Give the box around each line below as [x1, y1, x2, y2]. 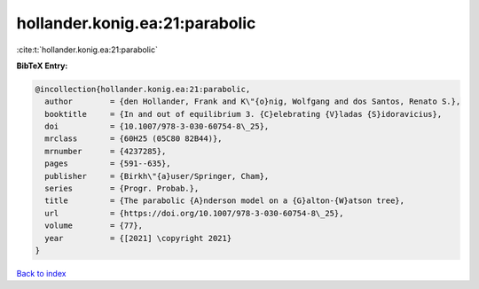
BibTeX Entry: [16, 60, 68, 71]
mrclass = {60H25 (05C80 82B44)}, [44, 134, 223, 144]
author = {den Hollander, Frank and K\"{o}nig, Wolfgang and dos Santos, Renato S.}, [44, 97, 461, 106]
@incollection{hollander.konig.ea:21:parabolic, [35, 84, 251, 94]
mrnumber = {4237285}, [44, 146, 167, 156]
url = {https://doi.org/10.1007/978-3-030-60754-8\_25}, [44, 208, 344, 218]
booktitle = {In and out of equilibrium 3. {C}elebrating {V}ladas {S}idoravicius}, [44, 109, 443, 119]
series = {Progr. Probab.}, [44, 184, 200, 194]
